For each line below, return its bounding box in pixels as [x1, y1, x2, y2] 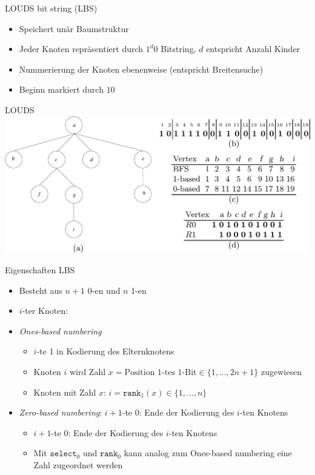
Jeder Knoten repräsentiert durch [19, 42, 144, 55]
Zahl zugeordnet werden [33, 459, 123, 471]
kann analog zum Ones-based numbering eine [124, 447, 292, 459]
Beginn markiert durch [19, 83, 104, 96]
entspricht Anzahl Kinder [206, 42, 300, 55]
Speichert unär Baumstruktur [19, 22, 129, 35]
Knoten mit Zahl [33, 385, 96, 398]
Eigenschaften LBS [5, 264, 75, 276]
